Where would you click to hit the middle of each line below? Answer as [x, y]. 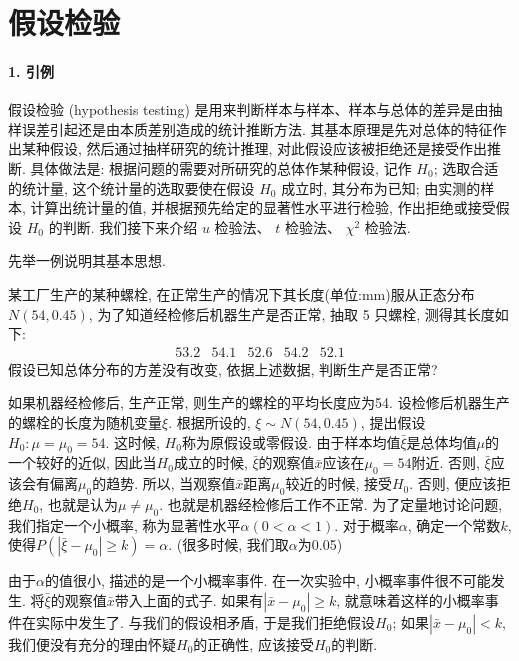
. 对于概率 [366, 524]
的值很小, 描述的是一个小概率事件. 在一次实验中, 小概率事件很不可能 [267, 580]
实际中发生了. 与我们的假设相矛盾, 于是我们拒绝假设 [205, 621]
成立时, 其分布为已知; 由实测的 [381, 187]
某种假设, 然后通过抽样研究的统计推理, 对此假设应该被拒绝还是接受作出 [254, 148]
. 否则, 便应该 [453, 483]
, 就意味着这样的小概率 [410, 599]
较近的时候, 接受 [338, 483]
